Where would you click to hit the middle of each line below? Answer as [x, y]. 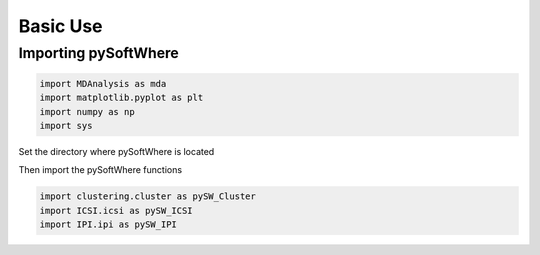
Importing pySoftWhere [98, 53]
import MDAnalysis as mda [103, 83]
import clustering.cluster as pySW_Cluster [148, 196]
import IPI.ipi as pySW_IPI [108, 224]
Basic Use [61, 26]
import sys [66, 125]
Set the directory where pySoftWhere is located [116, 151]
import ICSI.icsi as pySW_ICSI [116, 210]
